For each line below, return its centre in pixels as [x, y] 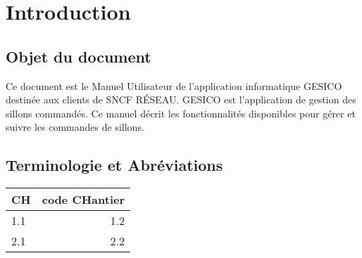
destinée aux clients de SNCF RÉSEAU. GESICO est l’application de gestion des [181, 99]
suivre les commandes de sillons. [75, 127]
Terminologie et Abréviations [114, 165]
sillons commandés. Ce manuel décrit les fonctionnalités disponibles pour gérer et [181, 113]
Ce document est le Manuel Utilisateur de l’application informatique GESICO [174, 85]
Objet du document [79, 56]
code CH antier [83, 200]
